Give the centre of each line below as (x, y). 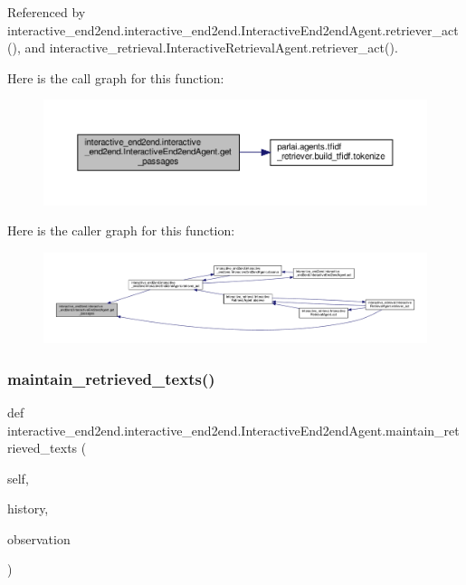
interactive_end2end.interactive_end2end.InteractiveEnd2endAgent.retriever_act (233, 29)
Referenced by (47, 12)
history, (28, 508)
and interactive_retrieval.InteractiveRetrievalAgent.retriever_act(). (211, 48)
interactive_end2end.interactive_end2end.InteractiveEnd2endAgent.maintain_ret (233, 430)
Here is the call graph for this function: (116, 77)
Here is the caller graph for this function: (121, 230)
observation (39, 538)
